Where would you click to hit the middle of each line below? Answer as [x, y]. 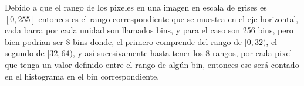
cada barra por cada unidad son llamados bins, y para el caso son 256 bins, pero [149, 30]
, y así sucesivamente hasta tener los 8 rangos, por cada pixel [183, 53]
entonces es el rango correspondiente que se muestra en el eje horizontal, [168, 18]
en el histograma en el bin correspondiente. [82, 76]
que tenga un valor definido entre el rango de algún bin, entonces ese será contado [152, 64]
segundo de [25, 53]
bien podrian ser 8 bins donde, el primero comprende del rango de [124, 41]
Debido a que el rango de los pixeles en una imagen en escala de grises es [136, 7]
